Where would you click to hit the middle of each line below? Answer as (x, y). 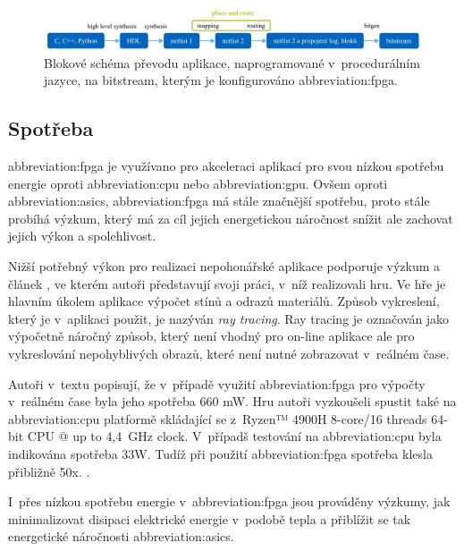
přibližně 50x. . (49, 471)
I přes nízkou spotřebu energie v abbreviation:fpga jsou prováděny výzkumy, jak (229, 501)
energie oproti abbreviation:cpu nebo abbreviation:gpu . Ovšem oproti (198, 183)
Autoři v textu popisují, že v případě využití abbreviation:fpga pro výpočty (217, 383)
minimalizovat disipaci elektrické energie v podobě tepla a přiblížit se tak (210, 518)
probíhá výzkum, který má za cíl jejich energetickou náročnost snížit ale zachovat (231, 218)
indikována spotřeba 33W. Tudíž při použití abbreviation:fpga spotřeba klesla (220, 453)
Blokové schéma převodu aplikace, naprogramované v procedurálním (232, 62)
